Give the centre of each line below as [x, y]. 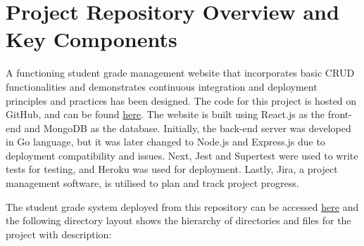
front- [340, 114]
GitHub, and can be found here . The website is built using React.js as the [165, 114]
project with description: [59, 234]
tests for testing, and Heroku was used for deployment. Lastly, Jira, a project [172, 169]
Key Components [92, 39]
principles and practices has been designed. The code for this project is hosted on [181, 100]
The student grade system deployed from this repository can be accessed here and [182, 206]
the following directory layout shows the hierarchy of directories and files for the [178, 220]
